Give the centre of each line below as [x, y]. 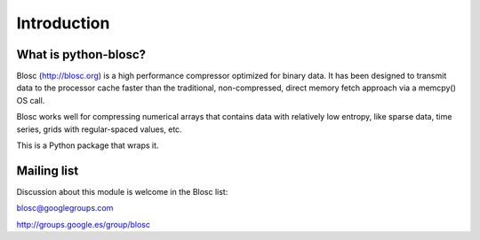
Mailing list [48, 170]
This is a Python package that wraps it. [88, 145]
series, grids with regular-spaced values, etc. [99, 129]
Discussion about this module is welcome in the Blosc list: [122, 191]
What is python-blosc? [81, 54]
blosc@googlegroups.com [65, 208]
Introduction [63, 23]
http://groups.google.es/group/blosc [84, 224]
